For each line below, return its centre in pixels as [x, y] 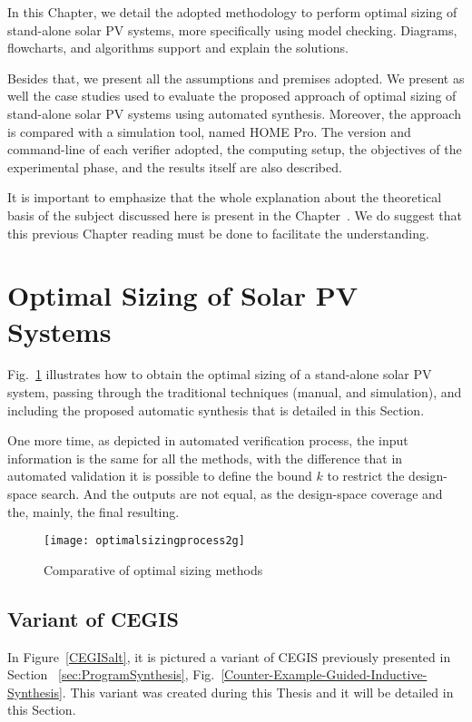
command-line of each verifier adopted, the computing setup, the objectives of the [235, 149]
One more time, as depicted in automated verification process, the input [208, 440]
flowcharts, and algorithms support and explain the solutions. [178, 48]
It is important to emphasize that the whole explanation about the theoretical [225, 197]
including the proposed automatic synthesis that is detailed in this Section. [216, 410]
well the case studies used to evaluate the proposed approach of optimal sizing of [232, 96]
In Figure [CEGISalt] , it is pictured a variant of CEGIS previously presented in [229, 656]
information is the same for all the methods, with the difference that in [205, 458]
